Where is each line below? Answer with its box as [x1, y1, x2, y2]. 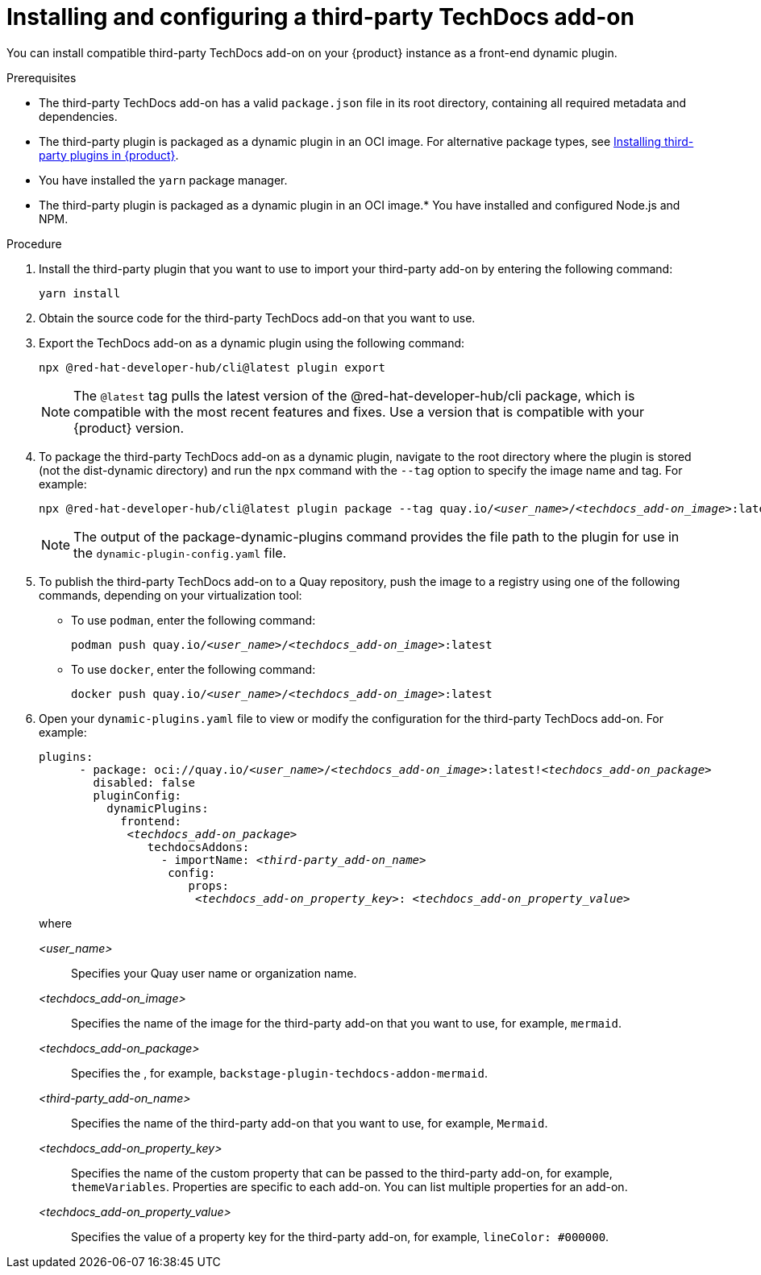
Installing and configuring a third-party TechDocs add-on [6, 3, 634, 31]
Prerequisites [6, 70, 77, 85]
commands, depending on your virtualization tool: [39, 588, 302, 602]
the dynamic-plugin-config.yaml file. [73, 544, 287, 561]
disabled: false [93, 775, 195, 789]
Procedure [6, 236, 62, 251]
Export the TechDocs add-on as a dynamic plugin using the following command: [39, 335, 465, 350]
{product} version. [73, 419, 184, 436]
